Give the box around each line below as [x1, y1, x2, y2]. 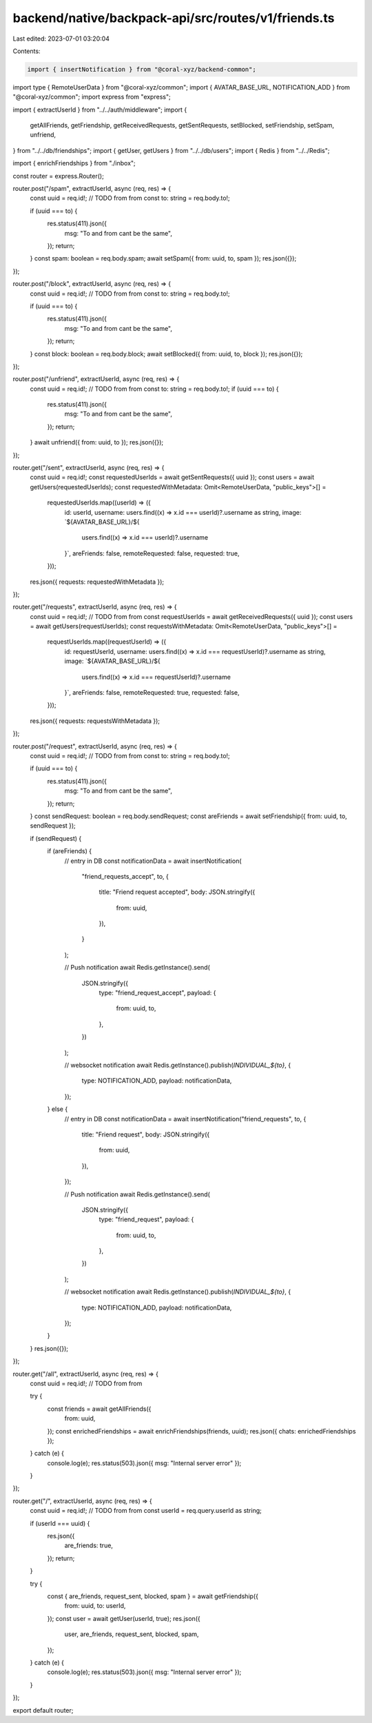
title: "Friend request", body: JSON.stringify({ [81, 1130, 210, 1139]
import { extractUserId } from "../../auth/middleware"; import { [12, 105, 187, 114]
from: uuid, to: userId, [64, 1602, 126, 1610]
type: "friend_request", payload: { [99, 1215, 194, 1223]
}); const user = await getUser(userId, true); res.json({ [47, 1614, 200, 1622]
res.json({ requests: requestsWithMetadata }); [30, 717, 160, 725]
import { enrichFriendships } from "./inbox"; [12, 159, 136, 167]
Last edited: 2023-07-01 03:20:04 [12, 34, 110, 43]
